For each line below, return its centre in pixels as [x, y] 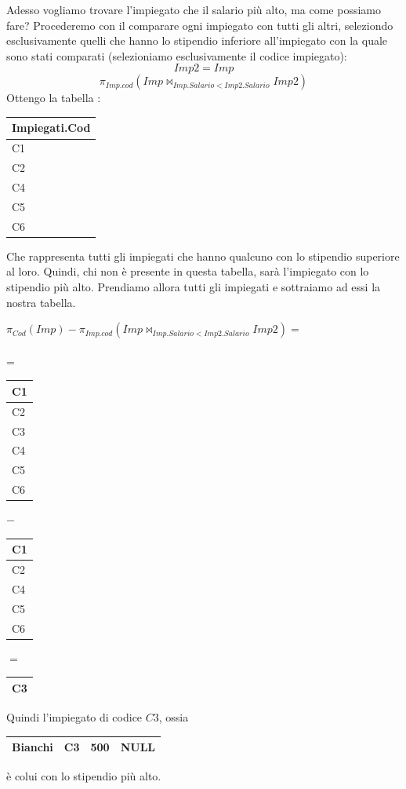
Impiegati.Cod [51, 128]
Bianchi [33, 747]
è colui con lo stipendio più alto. [84, 776]
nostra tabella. [41, 302]
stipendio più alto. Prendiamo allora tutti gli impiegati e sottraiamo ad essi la [194, 286]
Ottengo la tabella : [54, 98]
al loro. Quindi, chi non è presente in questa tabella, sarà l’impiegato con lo [188, 271]
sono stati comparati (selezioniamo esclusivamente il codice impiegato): [177, 55]
